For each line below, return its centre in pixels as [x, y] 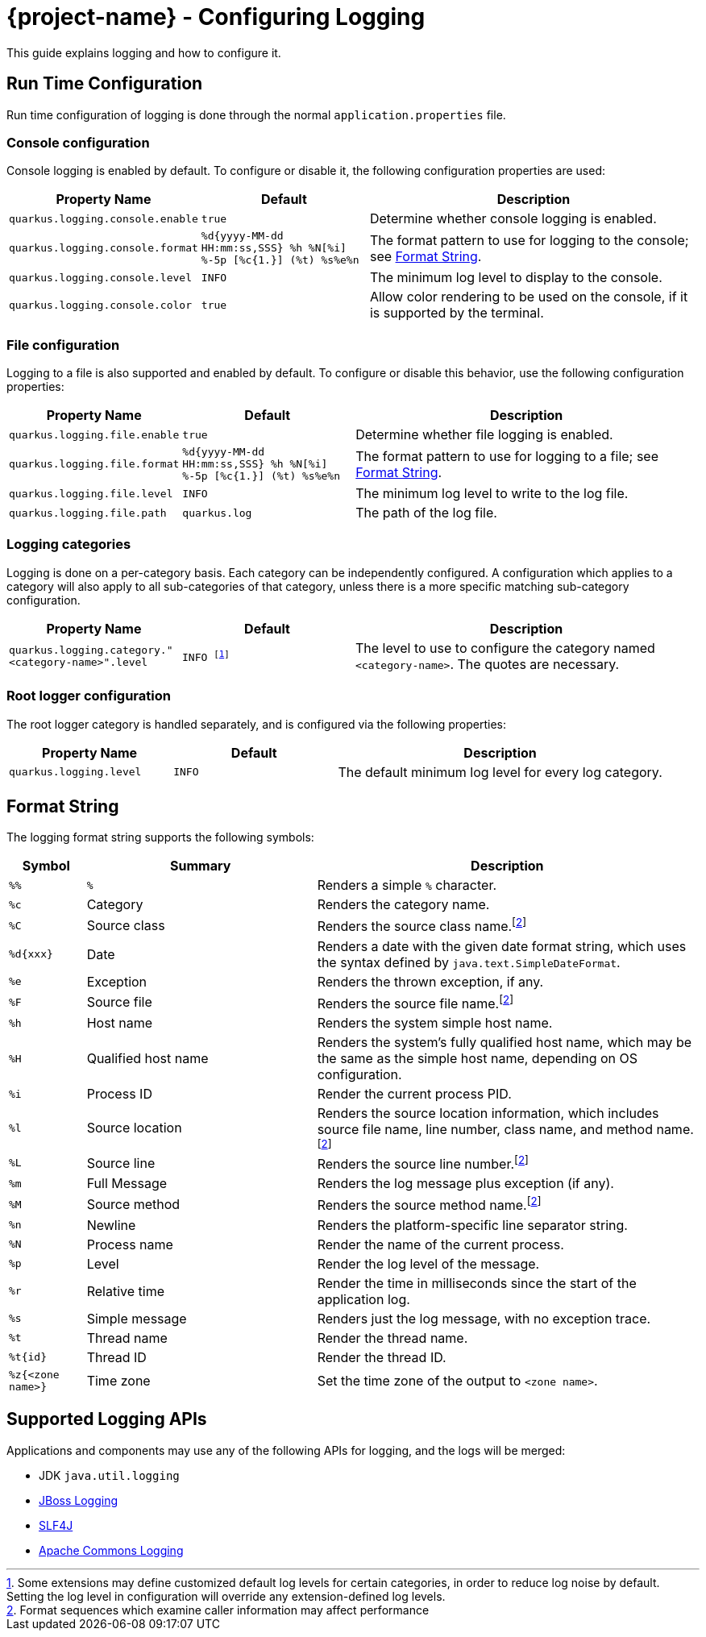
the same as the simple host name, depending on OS [478, 1059]
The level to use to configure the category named [505, 648]
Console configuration [78, 142]
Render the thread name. [392, 1338]
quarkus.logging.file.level [91, 493]
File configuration [63, 345]
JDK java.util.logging [109, 1475]
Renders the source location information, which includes [488, 1113]
